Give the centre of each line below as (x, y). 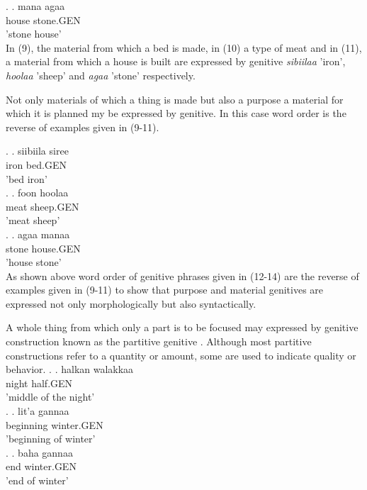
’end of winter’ (37, 480)
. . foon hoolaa (37, 193)
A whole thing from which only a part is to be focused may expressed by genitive (182, 327)
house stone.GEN (43, 20)
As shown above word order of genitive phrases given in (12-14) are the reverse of (182, 275)
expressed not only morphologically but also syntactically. (131, 303)
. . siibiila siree (37, 151)
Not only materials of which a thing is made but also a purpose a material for (175, 99)
